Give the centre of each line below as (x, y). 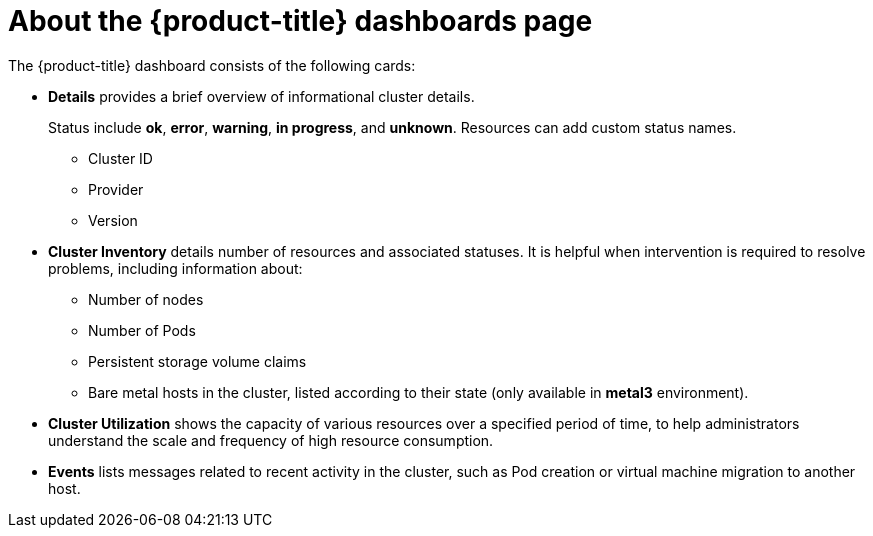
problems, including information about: (175, 268)
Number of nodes (146, 299)
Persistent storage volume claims (197, 361)
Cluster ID (120, 158)
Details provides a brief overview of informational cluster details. (261, 96)
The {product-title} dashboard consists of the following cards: (212, 65)
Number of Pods (142, 330)
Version (113, 220)
